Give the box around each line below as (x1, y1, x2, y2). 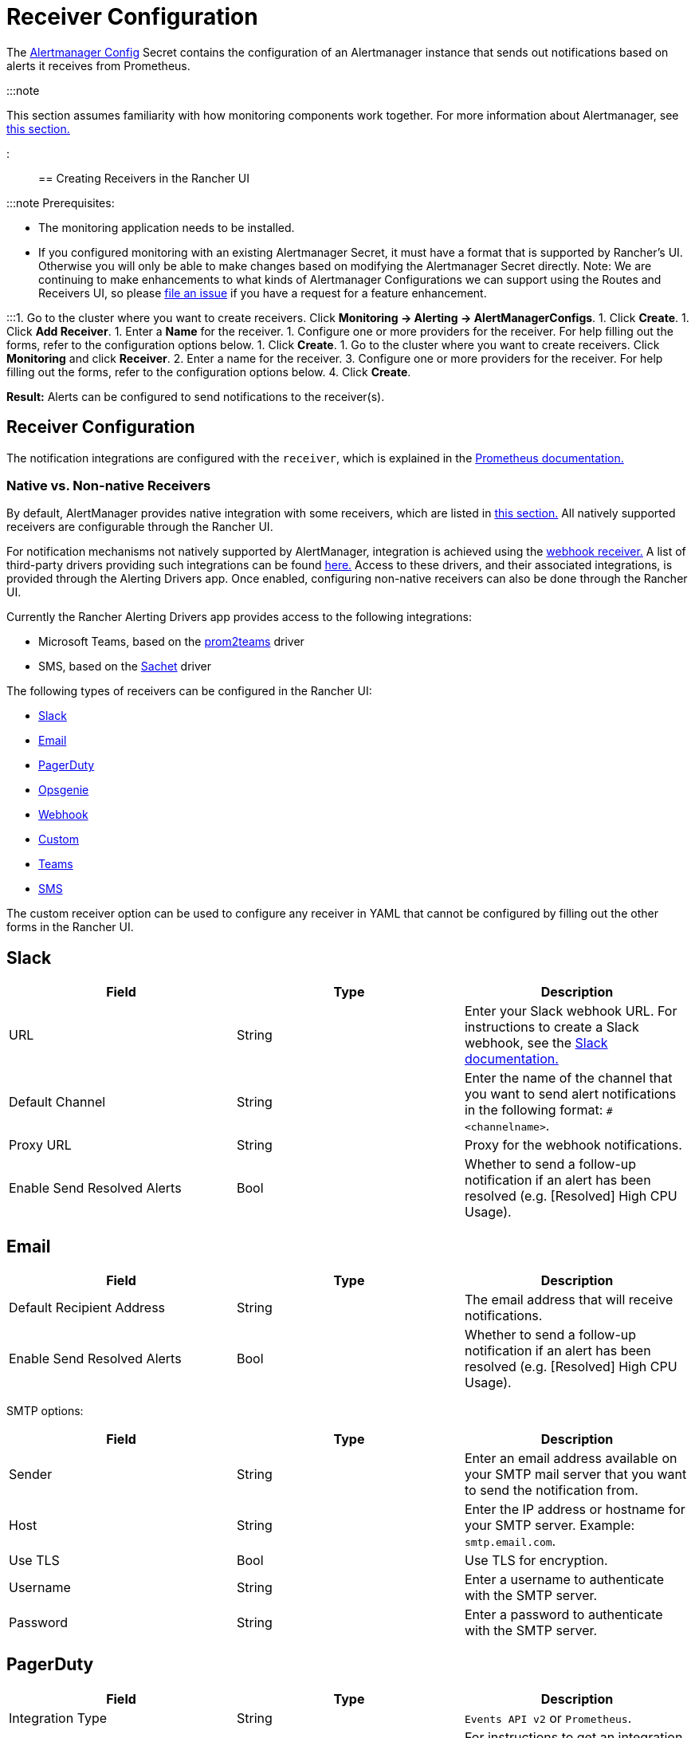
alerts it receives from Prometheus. (6, 58, 190, 73)
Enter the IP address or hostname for (464, 1501, 685, 1518)
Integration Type (9, 1709, 108, 1726)
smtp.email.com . (464, 1533, 556, 1550)
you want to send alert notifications (464, 1086, 677, 1103)
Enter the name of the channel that (464, 1070, 673, 1087)
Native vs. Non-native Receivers (6, 477, 211, 493)
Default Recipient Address (9, 1300, 166, 1316)
